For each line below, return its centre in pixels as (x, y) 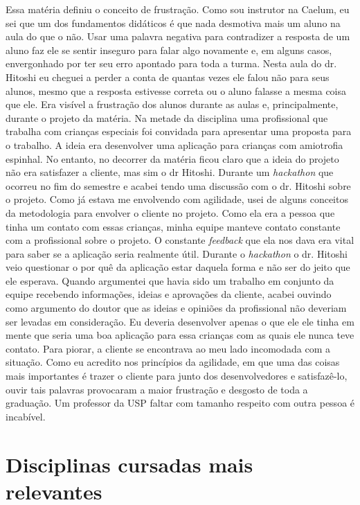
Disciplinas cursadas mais (129, 464)
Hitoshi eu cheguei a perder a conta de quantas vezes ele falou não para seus (168, 77)
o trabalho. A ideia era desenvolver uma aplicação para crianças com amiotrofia (174, 144)
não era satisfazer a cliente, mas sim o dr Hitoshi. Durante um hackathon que (170, 172)
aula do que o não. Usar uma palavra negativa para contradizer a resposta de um (178, 36)
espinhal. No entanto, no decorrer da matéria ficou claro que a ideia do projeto (172, 158)
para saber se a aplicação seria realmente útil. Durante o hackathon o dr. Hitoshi (177, 253)
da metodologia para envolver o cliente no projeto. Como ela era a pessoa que (170, 212)
